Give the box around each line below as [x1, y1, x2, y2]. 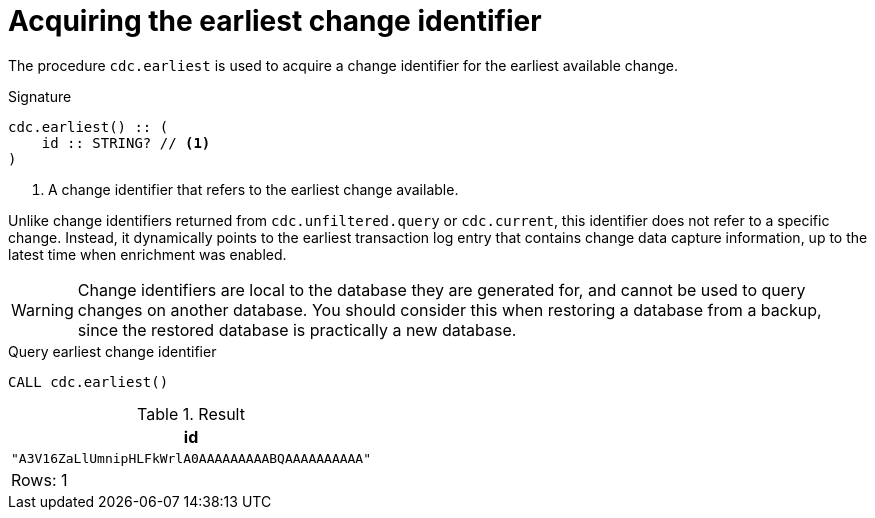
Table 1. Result [137, 403, 245, 424]
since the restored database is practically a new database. [77, 319, 517, 340]
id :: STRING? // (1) [41, 134, 211, 151]
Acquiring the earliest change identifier [8, 4, 542, 38]
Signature [8, 87, 72, 105]
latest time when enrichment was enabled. [8, 245, 287, 263]
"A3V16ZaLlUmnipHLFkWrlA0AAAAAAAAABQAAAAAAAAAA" [11, 450, 372, 466]
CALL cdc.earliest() [8, 373, 169, 390]
